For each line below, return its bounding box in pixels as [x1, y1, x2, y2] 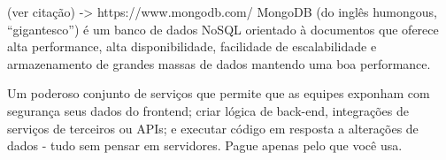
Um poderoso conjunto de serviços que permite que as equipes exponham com [7, 84, 430, 103]
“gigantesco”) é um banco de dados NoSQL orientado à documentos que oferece [7, 19, 439, 38]
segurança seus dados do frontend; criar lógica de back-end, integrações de [7, 101, 410, 119]
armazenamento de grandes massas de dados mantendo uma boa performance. [7, 54, 431, 72]
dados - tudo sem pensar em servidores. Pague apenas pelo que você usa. [7, 136, 403, 155]
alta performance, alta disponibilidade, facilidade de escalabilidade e [7, 37, 377, 56]
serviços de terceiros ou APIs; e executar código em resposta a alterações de [7, 118, 419, 137]
